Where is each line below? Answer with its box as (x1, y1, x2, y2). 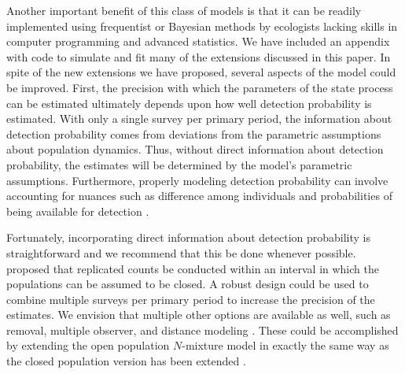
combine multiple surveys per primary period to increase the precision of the (6, 291, 375, 307)
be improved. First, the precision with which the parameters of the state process (6, 79, 393, 95)
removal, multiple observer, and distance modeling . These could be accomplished (6, 321, 399, 338)
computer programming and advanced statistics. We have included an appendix (6, 33, 390, 50)
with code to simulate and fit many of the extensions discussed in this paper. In (6, 48, 391, 65)
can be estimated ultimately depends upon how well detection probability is (6, 94, 372, 111)
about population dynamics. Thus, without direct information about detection (6, 141, 384, 157)
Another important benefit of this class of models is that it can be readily (6, 2, 362, 18)
